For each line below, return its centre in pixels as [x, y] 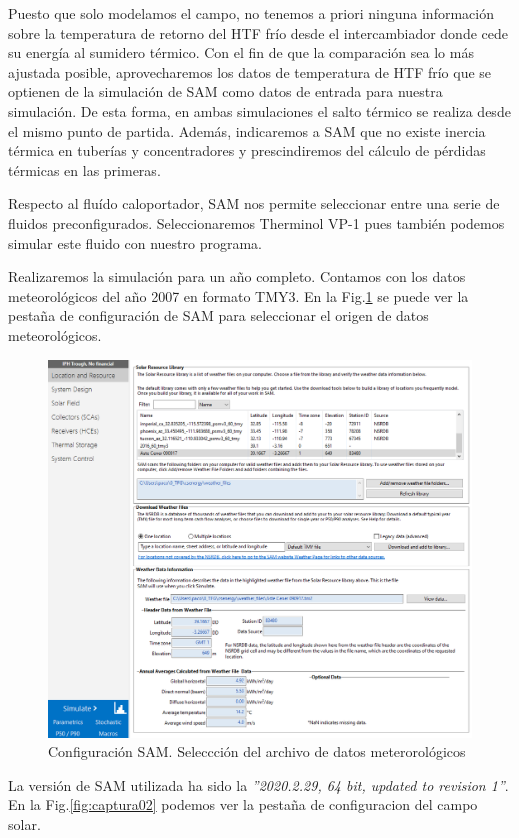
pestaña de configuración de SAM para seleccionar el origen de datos [218, 315]
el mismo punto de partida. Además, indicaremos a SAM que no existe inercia [247, 130]
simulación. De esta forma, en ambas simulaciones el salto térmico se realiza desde [259, 110]
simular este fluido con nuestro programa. [135, 242]
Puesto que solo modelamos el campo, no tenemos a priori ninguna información [251, 13]
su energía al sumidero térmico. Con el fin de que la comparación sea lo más [241, 52]
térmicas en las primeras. [84, 169]
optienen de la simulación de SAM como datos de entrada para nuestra [225, 91]
